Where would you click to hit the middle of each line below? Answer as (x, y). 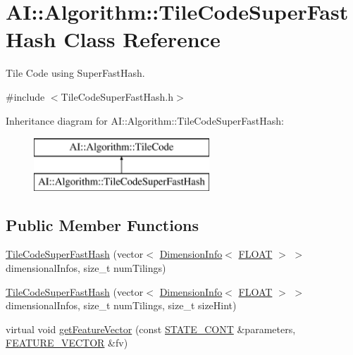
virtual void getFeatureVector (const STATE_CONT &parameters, (151, 329)
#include (25, 96)
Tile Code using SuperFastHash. (75, 73)
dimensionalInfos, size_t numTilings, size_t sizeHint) (121, 305)
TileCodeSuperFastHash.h (117, 96)
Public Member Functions (102, 224)
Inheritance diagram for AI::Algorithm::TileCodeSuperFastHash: (145, 120)
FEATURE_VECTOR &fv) (67, 343)
